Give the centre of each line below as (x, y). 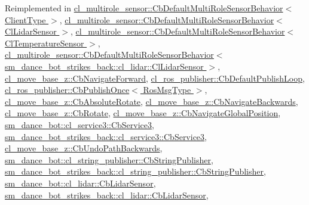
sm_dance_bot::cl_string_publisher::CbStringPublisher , (109, 159)
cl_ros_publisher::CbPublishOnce (67, 90)
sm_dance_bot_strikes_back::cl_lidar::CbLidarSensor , (107, 195)
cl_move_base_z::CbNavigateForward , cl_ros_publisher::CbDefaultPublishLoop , (155, 78)
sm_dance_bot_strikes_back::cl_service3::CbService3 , (106, 136)
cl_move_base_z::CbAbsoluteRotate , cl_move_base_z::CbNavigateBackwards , (152, 101)
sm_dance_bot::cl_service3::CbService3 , (79, 124)
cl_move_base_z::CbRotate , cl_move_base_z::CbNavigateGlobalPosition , (143, 113)
